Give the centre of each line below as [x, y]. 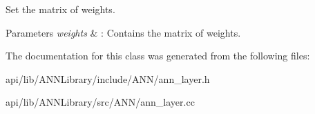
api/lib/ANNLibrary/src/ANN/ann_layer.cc [100, 102]
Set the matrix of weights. [60, 9]
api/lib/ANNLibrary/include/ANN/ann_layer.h [108, 78]
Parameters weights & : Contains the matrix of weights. [123, 32]
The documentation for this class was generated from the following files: [158, 56]
